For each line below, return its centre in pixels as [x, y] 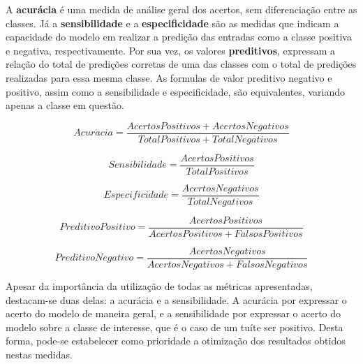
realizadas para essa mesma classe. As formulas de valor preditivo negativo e [169, 77]
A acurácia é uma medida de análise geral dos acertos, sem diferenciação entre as [181, 9]
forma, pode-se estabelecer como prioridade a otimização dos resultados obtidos [176, 341]
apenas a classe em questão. [65, 105]
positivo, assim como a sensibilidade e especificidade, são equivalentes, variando [175, 91]
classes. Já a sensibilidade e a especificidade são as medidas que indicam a [172, 23]
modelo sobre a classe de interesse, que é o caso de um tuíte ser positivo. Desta [175, 327]
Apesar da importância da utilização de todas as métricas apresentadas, [159, 286]
